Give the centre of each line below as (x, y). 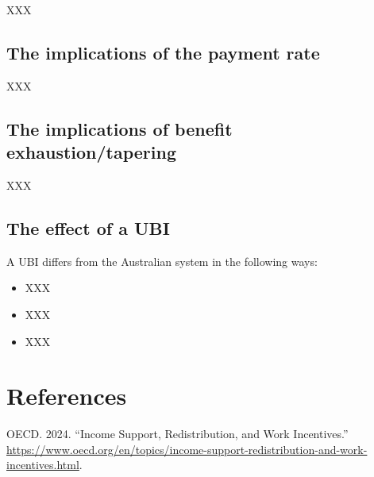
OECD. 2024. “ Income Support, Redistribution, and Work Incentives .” (177, 434)
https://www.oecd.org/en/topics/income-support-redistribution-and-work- (187, 449)
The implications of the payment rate (163, 52)
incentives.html (43, 465)
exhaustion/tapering (92, 152)
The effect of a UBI (88, 227)
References (67, 396)
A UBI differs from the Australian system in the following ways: (162, 261)
